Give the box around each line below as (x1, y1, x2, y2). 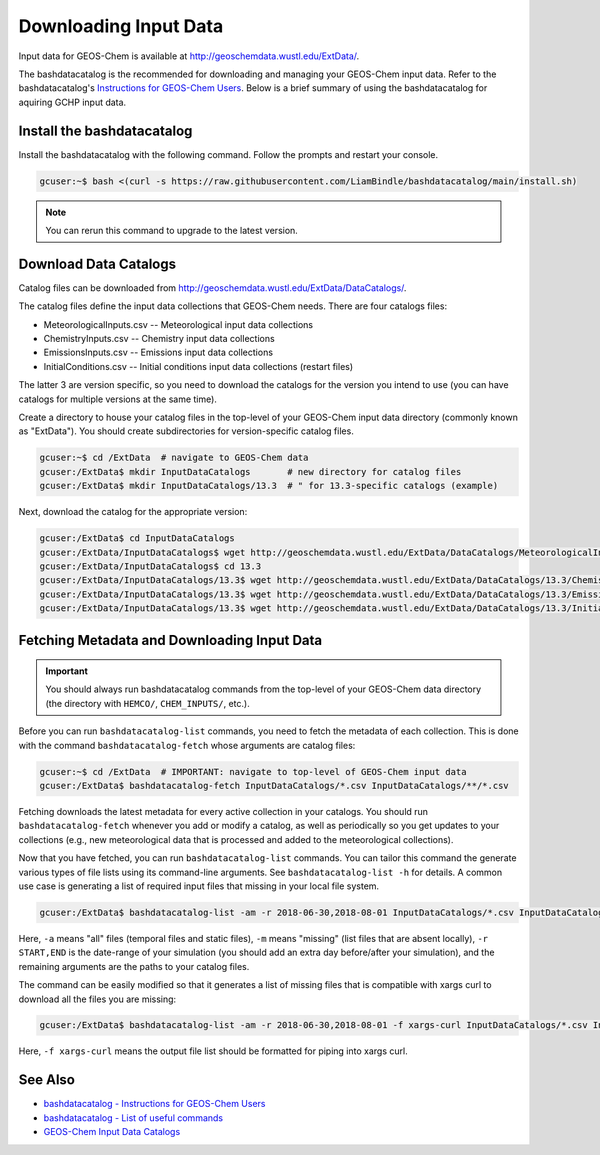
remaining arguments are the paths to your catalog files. (18, 960, 250, 972)
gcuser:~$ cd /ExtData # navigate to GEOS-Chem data (39, 452, 309, 464)
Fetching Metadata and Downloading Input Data (18, 631, 323, 649)
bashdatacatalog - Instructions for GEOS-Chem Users (43, 1098, 266, 1110)
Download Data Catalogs (18, 255, 177, 272)
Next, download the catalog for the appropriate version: (18, 506, 248, 518)
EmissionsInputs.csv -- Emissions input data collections (43, 346, 274, 359)
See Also (18, 1071, 75, 1089)
